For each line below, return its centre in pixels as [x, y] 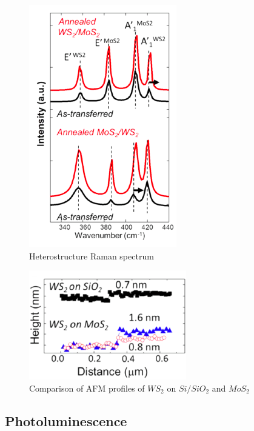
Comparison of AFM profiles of [87, 388]
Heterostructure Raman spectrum [92, 256]
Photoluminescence [66, 420]
